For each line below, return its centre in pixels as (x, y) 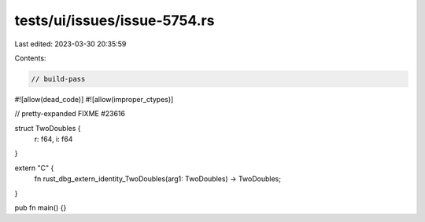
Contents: (30, 58)
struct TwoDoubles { (48, 128)
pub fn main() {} (41, 208)
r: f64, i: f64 (54, 139)
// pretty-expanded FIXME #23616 (70, 114)
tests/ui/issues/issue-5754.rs (115, 20)
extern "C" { (34, 168)
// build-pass (58, 79)
